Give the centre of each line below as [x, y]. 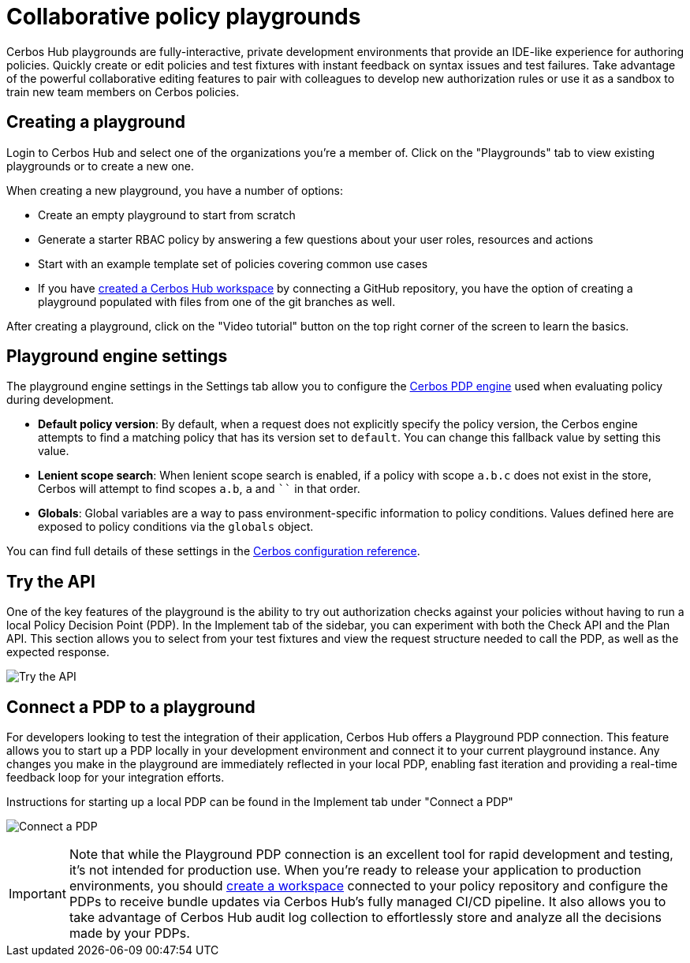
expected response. [58, 652]
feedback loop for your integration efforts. [116, 778]
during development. [60, 400]
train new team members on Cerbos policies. [123, 91]
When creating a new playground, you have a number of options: [175, 190]
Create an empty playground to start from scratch [167, 215]
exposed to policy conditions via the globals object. [176, 527]
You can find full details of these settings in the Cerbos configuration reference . [213, 551]
